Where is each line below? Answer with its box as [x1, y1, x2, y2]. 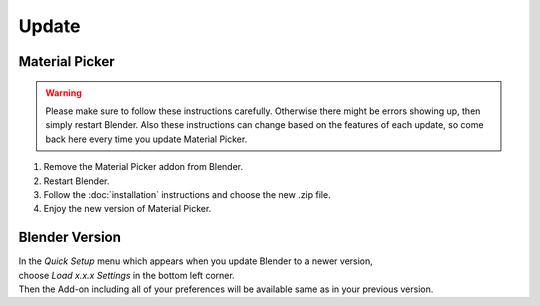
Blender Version [18, 229, 122, 246]
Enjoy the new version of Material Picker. [43, 203, 212, 215]
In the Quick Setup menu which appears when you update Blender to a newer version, [18, 255, 374, 267]
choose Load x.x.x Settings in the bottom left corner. [18, 269, 235, 281]
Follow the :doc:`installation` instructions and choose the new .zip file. [43, 188, 331, 200]
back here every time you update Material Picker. [45, 133, 248, 145]
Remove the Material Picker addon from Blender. [43, 161, 244, 173]
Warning [45, 86, 82, 99]
